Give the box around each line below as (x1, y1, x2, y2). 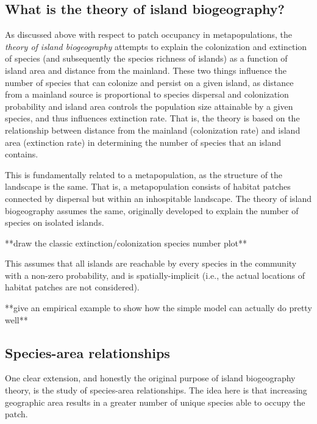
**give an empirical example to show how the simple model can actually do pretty (5, 301, 312, 314)
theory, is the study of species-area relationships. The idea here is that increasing (5, 384, 307, 397)
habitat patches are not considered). (5, 281, 140, 293)
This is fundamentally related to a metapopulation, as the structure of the (5, 168, 283, 181)
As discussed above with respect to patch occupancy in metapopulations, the (5, 28, 293, 41)
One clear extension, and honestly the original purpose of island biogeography (5, 372, 296, 384)
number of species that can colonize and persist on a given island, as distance (5, 76, 294, 88)
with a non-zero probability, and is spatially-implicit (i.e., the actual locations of (5, 268, 305, 281)
